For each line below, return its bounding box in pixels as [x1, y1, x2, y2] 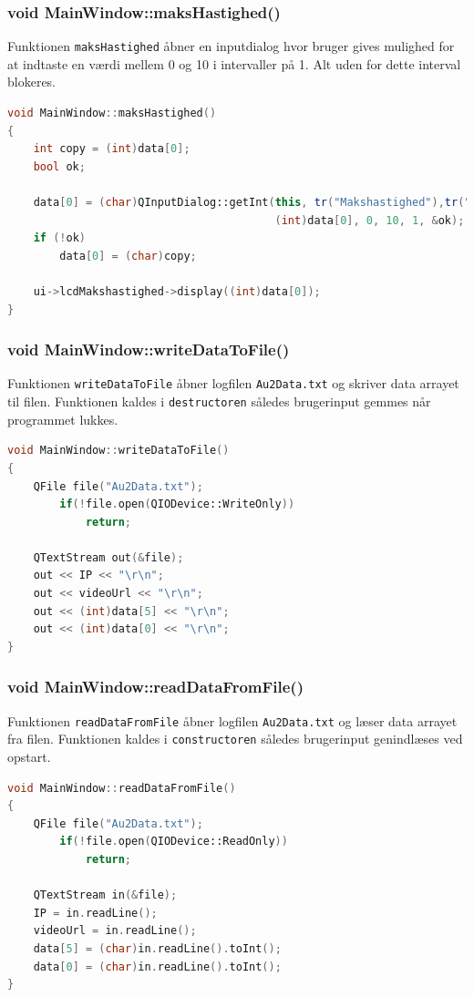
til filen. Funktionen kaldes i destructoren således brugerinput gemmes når [7, 392, 431, 411]
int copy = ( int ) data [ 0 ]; [33, 142, 191, 156]
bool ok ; [33, 159, 86, 173]
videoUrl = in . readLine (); [33, 924, 197, 938]
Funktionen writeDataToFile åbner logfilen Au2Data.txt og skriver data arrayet [7, 374, 459, 393]
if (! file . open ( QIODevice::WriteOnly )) [59, 498, 295, 511]
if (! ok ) [33, 231, 86, 245]
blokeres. [7, 72, 57, 91]
